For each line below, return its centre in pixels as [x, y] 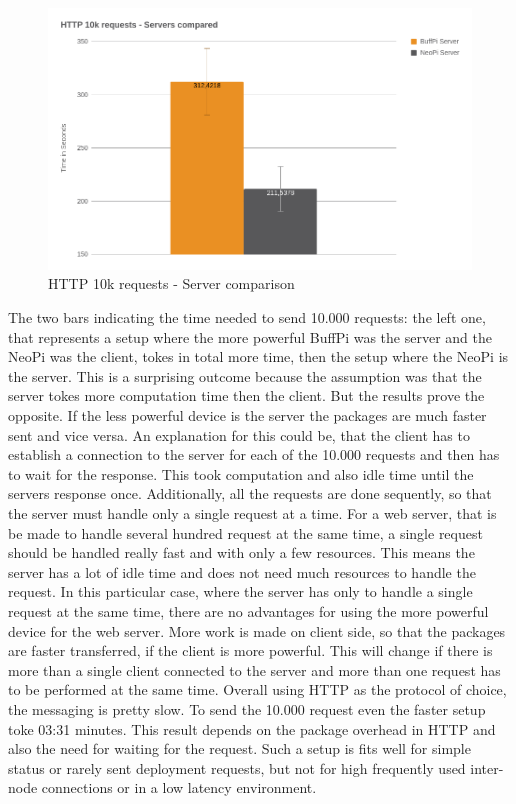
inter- [487, 767]
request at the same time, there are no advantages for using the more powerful [248, 610]
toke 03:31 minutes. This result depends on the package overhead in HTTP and [252, 728]
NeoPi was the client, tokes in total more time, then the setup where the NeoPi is [258, 356]
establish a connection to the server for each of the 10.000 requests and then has [254, 454]
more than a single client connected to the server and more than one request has [254, 669]
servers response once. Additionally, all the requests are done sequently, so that [250, 493]
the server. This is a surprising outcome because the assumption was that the [245, 375]
